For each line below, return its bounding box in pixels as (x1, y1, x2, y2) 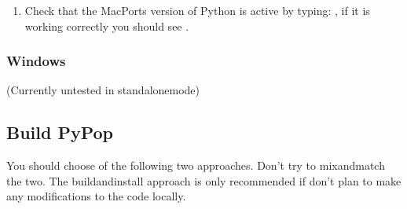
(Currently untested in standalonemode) (6, 82, 200, 98)
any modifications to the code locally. (6, 188, 186, 204)
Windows (6, 51, 66, 71)
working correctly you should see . (24, 17, 189, 34)
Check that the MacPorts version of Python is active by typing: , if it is (24, 2, 370, 18)
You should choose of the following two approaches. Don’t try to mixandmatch (6, 157, 385, 174)
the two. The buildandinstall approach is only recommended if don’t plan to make (6, 172, 401, 189)
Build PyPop (6, 120, 114, 145)
